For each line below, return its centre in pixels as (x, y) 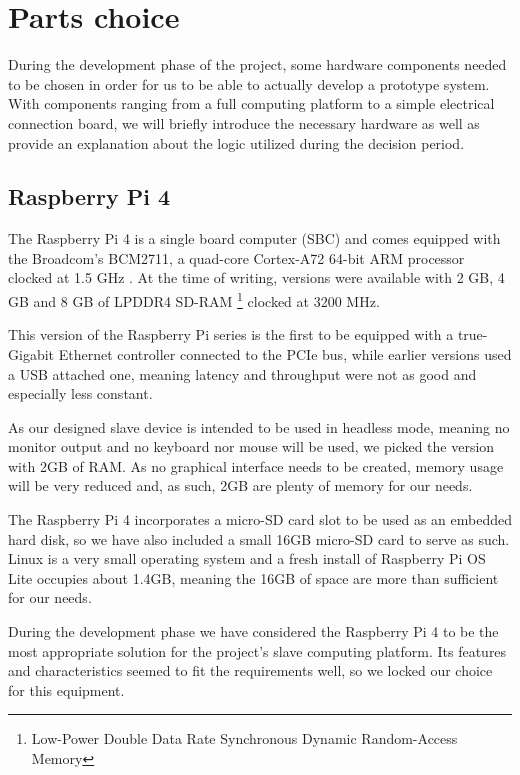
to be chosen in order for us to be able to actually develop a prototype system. (249, 83)
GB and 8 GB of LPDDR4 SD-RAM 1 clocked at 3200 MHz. (194, 299)
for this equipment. (66, 689)
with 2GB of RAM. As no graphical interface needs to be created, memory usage (256, 465)
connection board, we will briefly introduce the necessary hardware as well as (244, 122)
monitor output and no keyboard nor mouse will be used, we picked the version (251, 446)
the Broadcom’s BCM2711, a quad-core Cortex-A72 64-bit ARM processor (236, 257)
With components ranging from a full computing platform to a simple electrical (251, 103)
